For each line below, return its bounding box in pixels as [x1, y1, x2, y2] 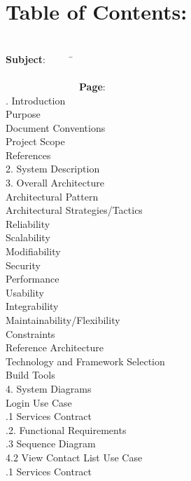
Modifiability [6, 244, 61, 259]
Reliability [6, 216, 50, 231]
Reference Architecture [6, 340, 104, 355]
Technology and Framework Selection [6, 353, 165, 368]
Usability [6, 285, 44, 299]
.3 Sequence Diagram [6, 436, 96, 451]
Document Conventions [6, 120, 106, 135]
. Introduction [6, 93, 66, 107]
